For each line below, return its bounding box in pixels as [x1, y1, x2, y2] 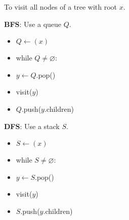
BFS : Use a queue [4, 18, 62, 29]
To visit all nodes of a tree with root [4, 2, 117, 12]
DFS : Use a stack [4, 120, 60, 131]
